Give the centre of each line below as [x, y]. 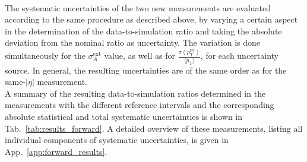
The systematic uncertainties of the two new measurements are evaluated [138, 7]
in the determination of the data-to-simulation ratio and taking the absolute [143, 31]
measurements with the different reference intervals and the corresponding [140, 105]
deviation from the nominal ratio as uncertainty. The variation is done [133, 42]
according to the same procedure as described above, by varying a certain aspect [151, 19]
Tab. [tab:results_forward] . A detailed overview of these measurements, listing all [154, 128]
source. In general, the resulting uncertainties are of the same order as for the [146, 70]
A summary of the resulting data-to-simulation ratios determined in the [135, 93]
